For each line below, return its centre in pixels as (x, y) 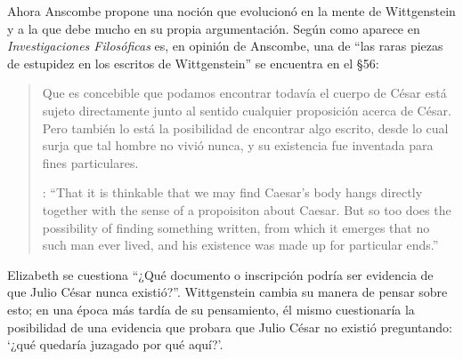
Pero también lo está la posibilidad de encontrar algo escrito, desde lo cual (245, 128)
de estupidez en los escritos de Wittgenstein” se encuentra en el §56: (193, 63)
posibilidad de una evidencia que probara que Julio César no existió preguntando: (230, 327)
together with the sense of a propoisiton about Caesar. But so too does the (247, 209)
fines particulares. (90, 162)
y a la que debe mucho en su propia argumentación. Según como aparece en (214, 28)
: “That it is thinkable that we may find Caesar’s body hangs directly (232, 192)
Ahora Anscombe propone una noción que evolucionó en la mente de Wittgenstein (231, 11)
